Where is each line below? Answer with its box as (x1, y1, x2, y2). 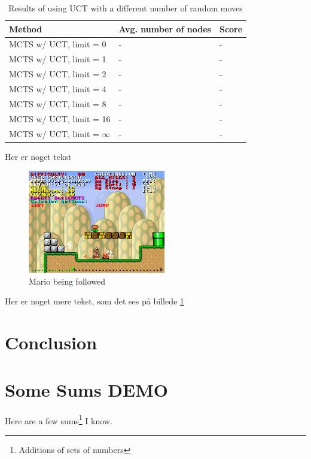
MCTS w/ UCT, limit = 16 (9, 112, 111, 125)
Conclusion (5, 330, 97, 355)
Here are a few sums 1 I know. (5, 412, 112, 427)
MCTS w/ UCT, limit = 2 (9, 68, 106, 80)
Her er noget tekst (5, 150, 72, 162)
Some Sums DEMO (5, 377, 168, 401)
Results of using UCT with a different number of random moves (8, 2, 243, 14)
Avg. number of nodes (118, 22, 211, 35)
